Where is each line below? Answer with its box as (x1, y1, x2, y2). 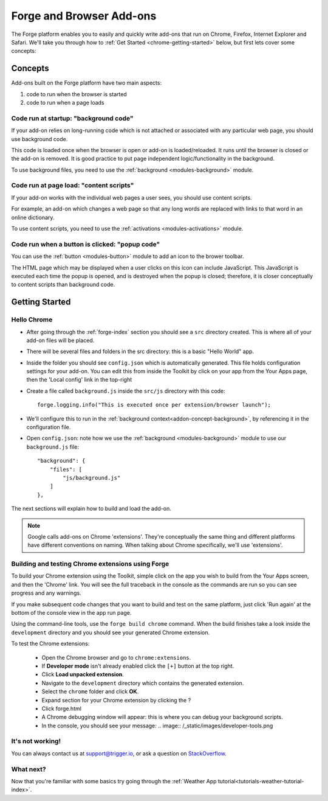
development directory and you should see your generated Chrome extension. (11, 629, 210, 636)
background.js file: (26, 443, 79, 450)
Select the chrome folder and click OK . (41, 688, 139, 695)
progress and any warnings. (11, 589, 81, 596)
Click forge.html (41, 705, 82, 712)
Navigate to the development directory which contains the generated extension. (41, 679, 244, 687)
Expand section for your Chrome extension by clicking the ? (41, 696, 191, 704)
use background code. (11, 135, 68, 142)
